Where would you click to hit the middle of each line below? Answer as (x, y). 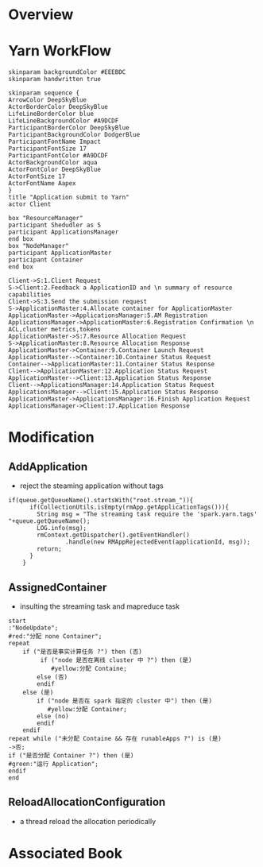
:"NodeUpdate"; (33, 628)
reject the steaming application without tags (92, 486)
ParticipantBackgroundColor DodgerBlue (74, 135)
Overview (41, 15)
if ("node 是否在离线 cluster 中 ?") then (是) (116, 660)
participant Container (46, 260)
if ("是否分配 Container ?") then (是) (71, 755)
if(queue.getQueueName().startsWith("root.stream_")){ (101, 501)
